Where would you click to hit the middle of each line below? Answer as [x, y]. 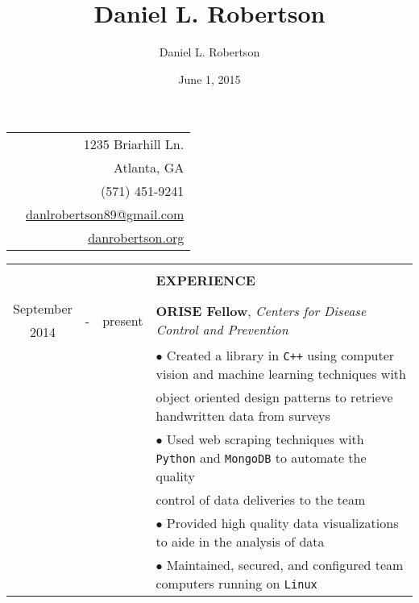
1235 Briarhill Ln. [134, 144]
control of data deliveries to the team [261, 500]
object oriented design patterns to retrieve [274, 397]
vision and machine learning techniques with [281, 374]
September [43, 309]
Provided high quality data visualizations [282, 523]
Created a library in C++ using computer [280, 356]
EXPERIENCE [205, 281]
